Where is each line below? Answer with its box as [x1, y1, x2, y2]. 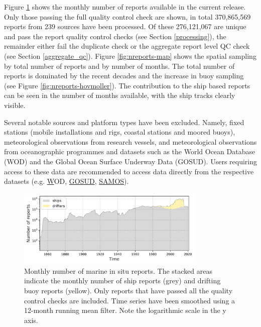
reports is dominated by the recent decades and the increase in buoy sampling [4, 70, 244, 81]
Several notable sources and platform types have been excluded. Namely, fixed [4, 117, 244, 127]
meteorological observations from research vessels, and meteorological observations [4, 136, 257, 147]
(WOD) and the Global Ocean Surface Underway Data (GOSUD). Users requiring [4, 156, 257, 166]
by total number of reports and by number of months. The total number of [4, 60, 235, 71]
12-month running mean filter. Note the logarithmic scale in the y [24, 305, 226, 315]
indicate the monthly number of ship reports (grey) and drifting [24, 275, 221, 286]
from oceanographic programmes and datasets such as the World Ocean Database [4, 146, 255, 157]
